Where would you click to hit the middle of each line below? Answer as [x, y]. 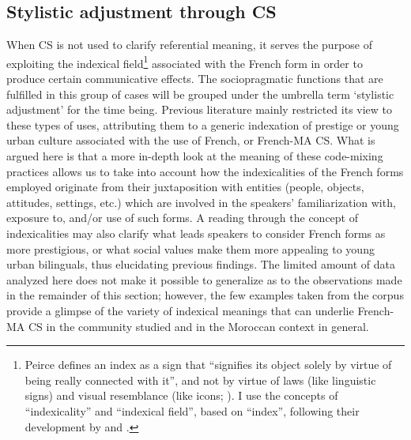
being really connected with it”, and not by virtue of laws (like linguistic [200, 380]
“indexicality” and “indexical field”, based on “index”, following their [192, 410]
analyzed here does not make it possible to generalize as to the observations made [204, 279]
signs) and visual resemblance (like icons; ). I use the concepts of [181, 395]
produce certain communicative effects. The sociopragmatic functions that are [195, 79]
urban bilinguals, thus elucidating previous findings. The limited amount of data [201, 264]
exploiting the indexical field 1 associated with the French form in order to [185, 62]
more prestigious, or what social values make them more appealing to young [190, 248]
